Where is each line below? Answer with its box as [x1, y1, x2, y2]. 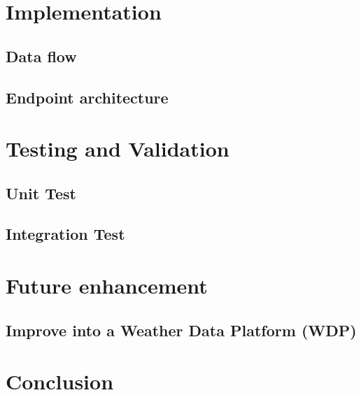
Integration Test [6, 223, 125, 245]
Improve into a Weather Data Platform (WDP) [6, 319, 357, 340]
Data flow [6, 45, 77, 66]
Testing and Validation [6, 134, 229, 163]
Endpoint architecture [6, 86, 169, 108]
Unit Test [6, 182, 76, 203]
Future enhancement [6, 271, 208, 300]
